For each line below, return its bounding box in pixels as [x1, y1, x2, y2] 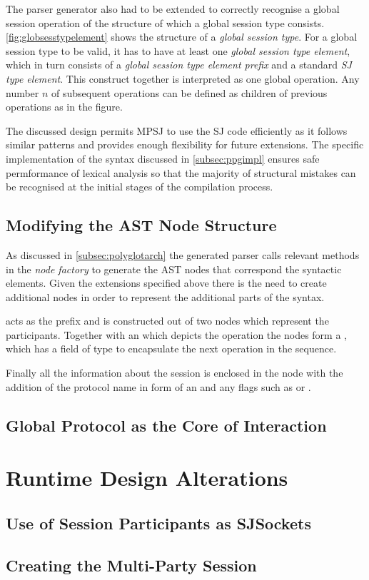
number [6, 85, 39, 100]
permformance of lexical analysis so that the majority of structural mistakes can [6, 165, 356, 180]
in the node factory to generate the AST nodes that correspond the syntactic [6, 261, 342, 276]
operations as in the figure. [6, 99, 123, 114]
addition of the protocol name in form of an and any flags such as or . [6, 379, 311, 394]
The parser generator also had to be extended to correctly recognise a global [6, 1, 340, 16]
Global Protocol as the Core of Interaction [6, 414, 327, 436]
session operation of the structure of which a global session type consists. [6, 15, 325, 30]
